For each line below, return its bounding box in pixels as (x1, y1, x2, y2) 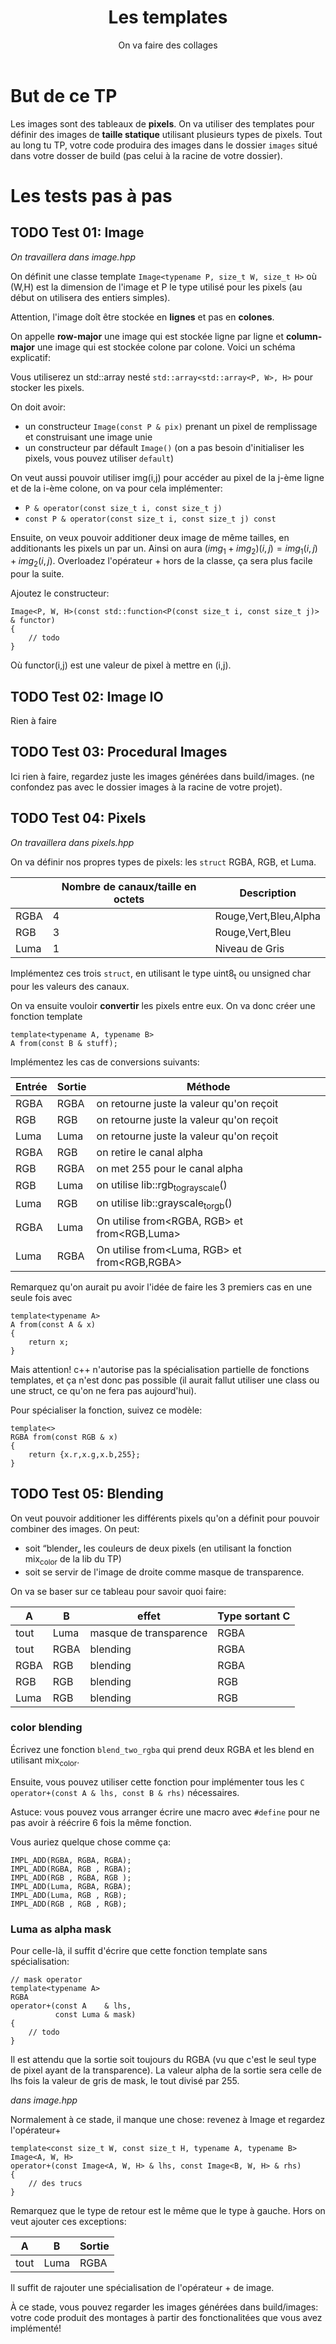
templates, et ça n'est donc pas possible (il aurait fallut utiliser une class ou (10, 1374, 320, 1386)
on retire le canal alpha (96, 1145, 203, 1159)
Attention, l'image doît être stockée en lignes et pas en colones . (10, 311, 275, 323)
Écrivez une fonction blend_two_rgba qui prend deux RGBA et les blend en (10, 1743, 315, 1755)
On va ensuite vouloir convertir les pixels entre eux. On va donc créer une (10, 999, 316, 1011)
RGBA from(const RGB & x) (10, 1432, 118, 1442)
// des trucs (28, 2178, 83, 2188)
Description (239, 886, 297, 900)
